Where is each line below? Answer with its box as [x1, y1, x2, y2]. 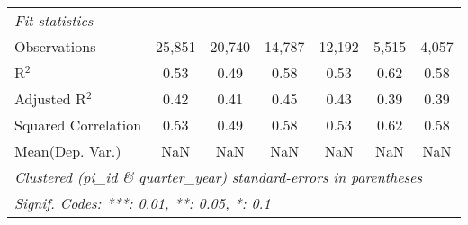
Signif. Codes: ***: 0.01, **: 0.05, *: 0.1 [14, 193, 271, 213]
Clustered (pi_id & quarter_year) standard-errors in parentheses [14, 166, 423, 187]
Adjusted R [14, 88, 86, 109]
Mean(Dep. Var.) [14, 140, 121, 161]
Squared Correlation [14, 114, 142, 135]
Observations [14, 36, 96, 57]
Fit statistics [14, 10, 94, 31]
